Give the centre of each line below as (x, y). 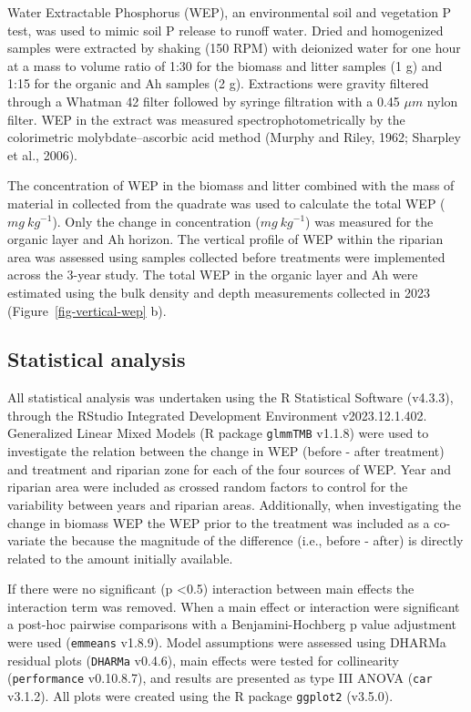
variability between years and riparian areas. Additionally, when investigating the (234, 504)
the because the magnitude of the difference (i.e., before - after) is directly (256, 540)
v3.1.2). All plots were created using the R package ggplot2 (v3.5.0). (200, 696)
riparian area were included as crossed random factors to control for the (208, 487)
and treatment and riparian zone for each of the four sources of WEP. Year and (229, 468)
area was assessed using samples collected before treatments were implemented (226, 256)
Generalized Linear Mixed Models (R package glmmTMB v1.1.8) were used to (218, 433)
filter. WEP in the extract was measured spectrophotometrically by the (206, 119)
